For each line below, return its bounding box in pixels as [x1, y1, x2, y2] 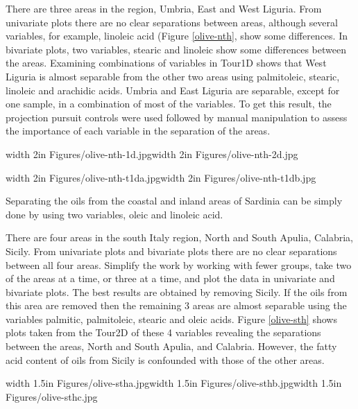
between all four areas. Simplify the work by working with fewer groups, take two [6, 257, 352, 272]
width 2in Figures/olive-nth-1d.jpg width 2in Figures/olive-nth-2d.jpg [6, 146, 298, 161]
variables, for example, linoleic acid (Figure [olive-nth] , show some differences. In [6, 28, 348, 43]
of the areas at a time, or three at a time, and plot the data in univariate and [6, 271, 335, 286]
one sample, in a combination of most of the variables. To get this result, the [6, 96, 332, 111]
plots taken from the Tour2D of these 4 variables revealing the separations [6, 325, 321, 340]
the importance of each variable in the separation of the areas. [6, 123, 271, 138]
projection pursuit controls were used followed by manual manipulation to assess [6, 110, 348, 124]
